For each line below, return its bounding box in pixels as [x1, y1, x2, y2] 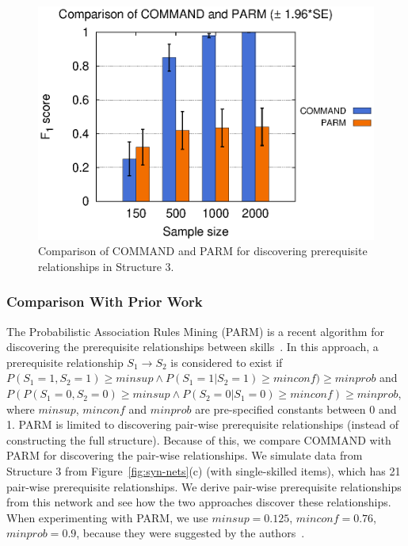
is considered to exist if [170, 353, 283, 370]
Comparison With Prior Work [6, 292, 203, 311]
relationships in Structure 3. [38, 258, 174, 274]
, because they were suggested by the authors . [76, 525, 305, 541]
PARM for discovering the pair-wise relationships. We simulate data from [6, 447, 363, 464]
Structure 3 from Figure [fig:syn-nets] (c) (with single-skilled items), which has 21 [6, 463, 401, 479]
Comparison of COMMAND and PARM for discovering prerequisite [38, 242, 368, 259]
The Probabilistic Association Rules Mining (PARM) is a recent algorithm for [6, 323, 384, 339]
